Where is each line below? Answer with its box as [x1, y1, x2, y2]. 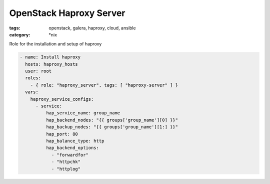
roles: [25, 75, 41, 81]
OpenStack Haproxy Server [9, 7, 125, 18]
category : [9, 31, 30, 37]
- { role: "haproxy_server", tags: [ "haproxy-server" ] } [30, 82, 178, 88]
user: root [25, 68, 52, 74]
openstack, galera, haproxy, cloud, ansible [48, 25, 136, 31]
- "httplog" [51, 166, 81, 172]
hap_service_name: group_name [45, 110, 120, 116]
